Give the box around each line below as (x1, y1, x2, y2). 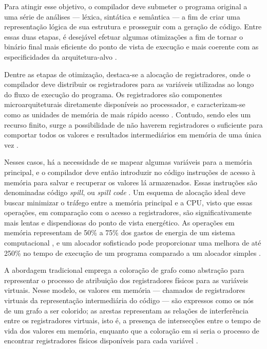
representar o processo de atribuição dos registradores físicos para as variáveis (4, 274, 249, 285)
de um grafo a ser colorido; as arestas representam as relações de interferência (4, 305, 249, 316)
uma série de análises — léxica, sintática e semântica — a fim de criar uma (4, 11, 240, 22)
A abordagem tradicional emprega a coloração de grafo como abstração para (4, 265, 244, 275)
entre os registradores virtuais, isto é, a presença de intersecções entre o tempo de (4, 315, 261, 326)
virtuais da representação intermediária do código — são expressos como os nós (4, 295, 254, 306)
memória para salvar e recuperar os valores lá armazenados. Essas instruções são (4, 177, 257, 187)
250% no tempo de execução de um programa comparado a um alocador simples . (4, 247, 261, 258)
